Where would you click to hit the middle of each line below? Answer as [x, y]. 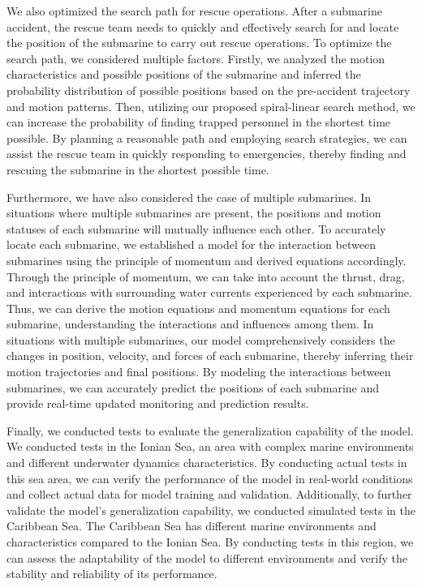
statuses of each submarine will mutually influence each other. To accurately [196, 228]
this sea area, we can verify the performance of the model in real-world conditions [210, 478]
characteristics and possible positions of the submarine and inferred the [184, 74]
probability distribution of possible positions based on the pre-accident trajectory [209, 90]
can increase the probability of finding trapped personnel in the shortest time [199, 122]
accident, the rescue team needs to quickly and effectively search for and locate [203, 26]
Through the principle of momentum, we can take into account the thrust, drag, [206, 276]
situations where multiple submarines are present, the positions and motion [194, 213]
